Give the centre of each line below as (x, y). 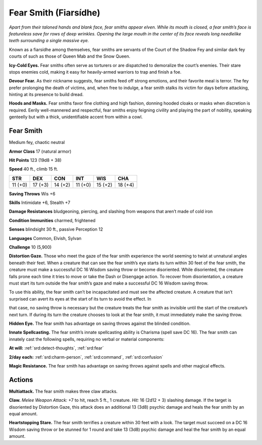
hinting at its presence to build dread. (46, 95)
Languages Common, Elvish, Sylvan (45, 238)
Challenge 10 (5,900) (30, 247)
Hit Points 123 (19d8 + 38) (35, 160)
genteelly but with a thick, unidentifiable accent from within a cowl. (76, 117)
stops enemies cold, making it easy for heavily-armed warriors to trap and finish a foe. (95, 72)
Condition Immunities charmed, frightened (52, 220)
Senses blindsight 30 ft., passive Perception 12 (56, 229)
